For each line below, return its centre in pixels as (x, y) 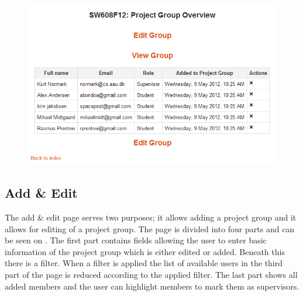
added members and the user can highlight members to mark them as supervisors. (152, 286)
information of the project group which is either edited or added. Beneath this (145, 251)
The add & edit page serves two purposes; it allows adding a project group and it (151, 217)
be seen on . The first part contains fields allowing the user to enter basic (136, 240)
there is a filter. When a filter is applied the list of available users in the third (144, 263)
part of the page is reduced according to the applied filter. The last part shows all (151, 275)
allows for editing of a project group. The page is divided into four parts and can (150, 228)
